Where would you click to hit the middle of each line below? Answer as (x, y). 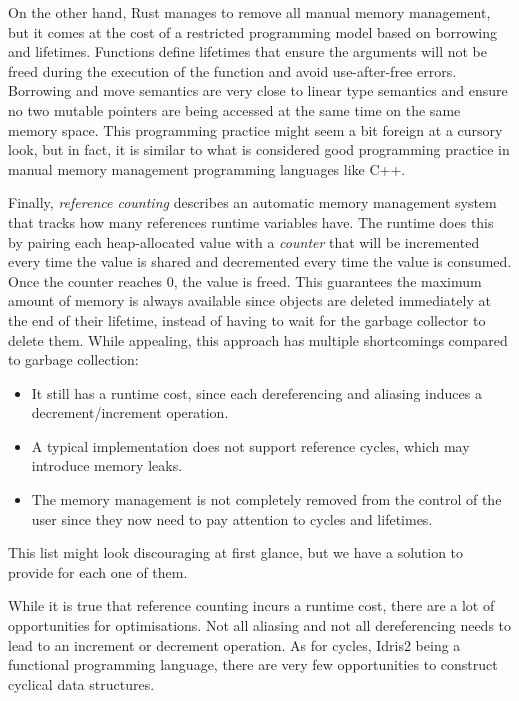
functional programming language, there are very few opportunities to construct (253, 664)
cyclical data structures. (81, 683)
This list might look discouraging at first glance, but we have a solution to (236, 552)
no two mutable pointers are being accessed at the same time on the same (234, 109)
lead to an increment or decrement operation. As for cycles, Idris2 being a (234, 644)
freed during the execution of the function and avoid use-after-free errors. (232, 70)
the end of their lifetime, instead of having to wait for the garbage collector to (247, 319)
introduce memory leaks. (107, 465)
